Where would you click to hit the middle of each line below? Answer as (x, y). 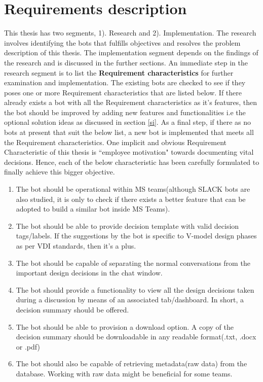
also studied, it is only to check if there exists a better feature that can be (131, 199)
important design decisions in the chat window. (89, 273)
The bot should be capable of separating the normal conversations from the (133, 263)
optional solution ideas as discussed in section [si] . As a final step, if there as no (127, 122)
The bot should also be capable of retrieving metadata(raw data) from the (131, 363)
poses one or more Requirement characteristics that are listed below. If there (123, 92)
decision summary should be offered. (72, 309)
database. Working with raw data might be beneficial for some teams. (124, 373)
